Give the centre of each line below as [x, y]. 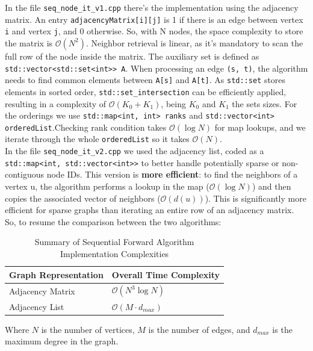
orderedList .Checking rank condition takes [86, 127]
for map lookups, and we [260, 127]
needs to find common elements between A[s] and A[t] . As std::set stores [145, 80]
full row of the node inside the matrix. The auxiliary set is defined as [132, 56]
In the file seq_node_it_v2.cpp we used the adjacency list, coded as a [135, 151]
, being [173, 103]
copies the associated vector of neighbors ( [83, 198]
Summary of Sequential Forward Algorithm [114, 242]
